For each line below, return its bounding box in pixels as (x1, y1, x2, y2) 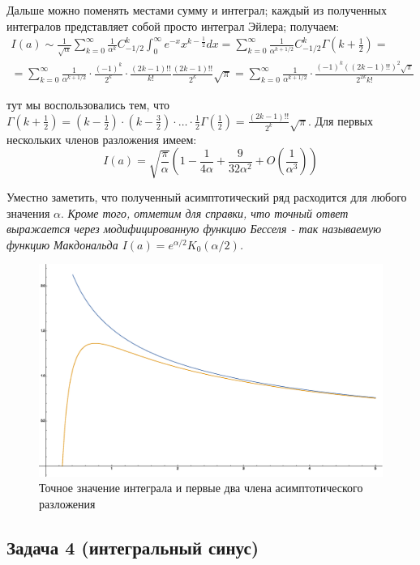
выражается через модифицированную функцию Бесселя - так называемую (6, 220, 382, 237)
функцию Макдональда (6, 236, 118, 253)
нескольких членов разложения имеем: (6, 130, 197, 147)
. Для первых (307, 112, 373, 129)
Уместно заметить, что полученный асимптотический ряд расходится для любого (6, 189, 407, 206)
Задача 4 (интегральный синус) (6, 534, 259, 559)
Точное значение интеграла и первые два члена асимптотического (39, 479, 363, 496)
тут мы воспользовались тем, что (6, 96, 170, 113)
